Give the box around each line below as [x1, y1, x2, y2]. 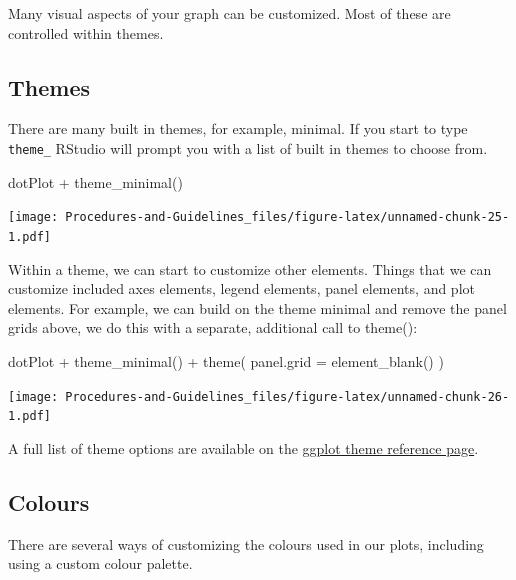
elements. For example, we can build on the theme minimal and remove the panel [8, 297, 507, 318]
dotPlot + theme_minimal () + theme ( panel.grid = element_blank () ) [8, 350, 444, 371]
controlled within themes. [8, 22, 164, 43]
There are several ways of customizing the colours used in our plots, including [8, 533, 484, 554]
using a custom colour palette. [8, 553, 193, 574]
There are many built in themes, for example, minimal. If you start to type [8, 118, 468, 139]
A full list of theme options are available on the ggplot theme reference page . [8, 437, 479, 458]
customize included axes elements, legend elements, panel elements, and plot [8, 278, 475, 299]
